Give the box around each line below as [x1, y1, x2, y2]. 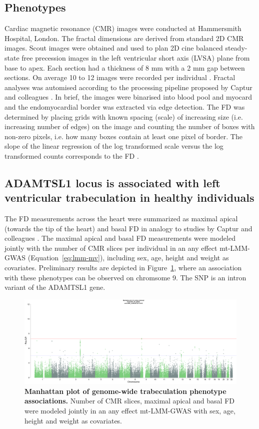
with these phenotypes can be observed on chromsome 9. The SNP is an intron [4, 272, 246, 282]
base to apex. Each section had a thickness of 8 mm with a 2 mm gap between [4, 62, 245, 73]
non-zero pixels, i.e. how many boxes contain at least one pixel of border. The [4, 131, 242, 141]
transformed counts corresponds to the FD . [4, 150, 139, 161]
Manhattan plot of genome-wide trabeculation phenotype [24, 385, 226, 396]
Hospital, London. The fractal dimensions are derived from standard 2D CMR [4, 33, 244, 43]
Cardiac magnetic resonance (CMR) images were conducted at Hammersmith [4, 23, 241, 34]
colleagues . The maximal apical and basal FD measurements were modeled [4, 233, 235, 243]
